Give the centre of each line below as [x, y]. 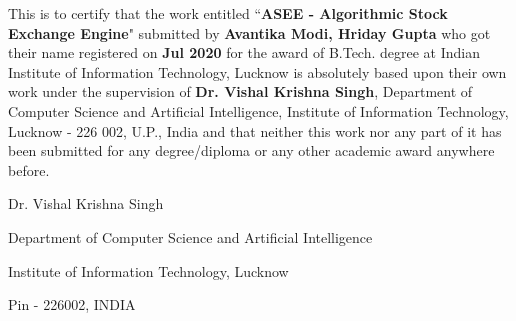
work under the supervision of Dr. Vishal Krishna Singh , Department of [240, 91]
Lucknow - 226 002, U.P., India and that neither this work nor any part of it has [255, 130]
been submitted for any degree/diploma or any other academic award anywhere [251, 150]
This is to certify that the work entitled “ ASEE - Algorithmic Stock [228, 13]
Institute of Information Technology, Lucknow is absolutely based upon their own [257, 71]
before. [29, 169]
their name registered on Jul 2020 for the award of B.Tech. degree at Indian [244, 52]
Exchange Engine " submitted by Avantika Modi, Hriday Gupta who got [249, 32]
